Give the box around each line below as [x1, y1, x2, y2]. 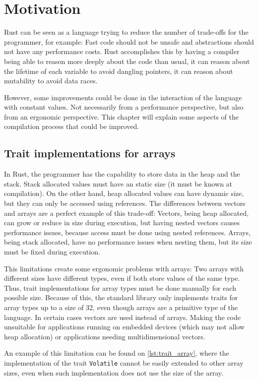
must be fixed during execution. [4, 247, 100, 257]
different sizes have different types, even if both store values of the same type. [4, 273, 240, 283]
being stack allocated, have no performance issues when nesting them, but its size [4, 237, 252, 247]
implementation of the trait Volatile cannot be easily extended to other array [4, 357, 244, 368]
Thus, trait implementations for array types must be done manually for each [4, 282, 236, 293]
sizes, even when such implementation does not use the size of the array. [4, 367, 223, 378]
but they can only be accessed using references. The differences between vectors [4, 198, 246, 208]
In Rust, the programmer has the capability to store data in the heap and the [4, 169, 240, 179]
